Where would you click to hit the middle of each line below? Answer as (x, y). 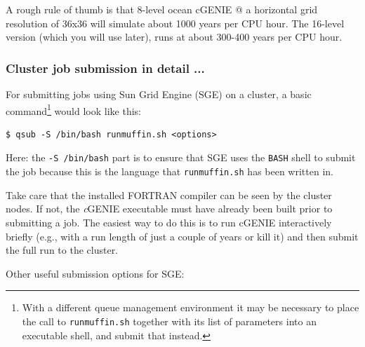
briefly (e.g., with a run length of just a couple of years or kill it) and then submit (182, 236)
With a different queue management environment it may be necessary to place (191, 307)
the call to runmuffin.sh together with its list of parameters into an (169, 321)
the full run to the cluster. (62, 250)
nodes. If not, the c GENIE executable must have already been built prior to (169, 209)
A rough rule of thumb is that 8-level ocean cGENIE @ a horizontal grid (162, 9)
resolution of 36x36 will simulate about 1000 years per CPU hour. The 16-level (175, 23)
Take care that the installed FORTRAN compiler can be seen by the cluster (169, 195)
